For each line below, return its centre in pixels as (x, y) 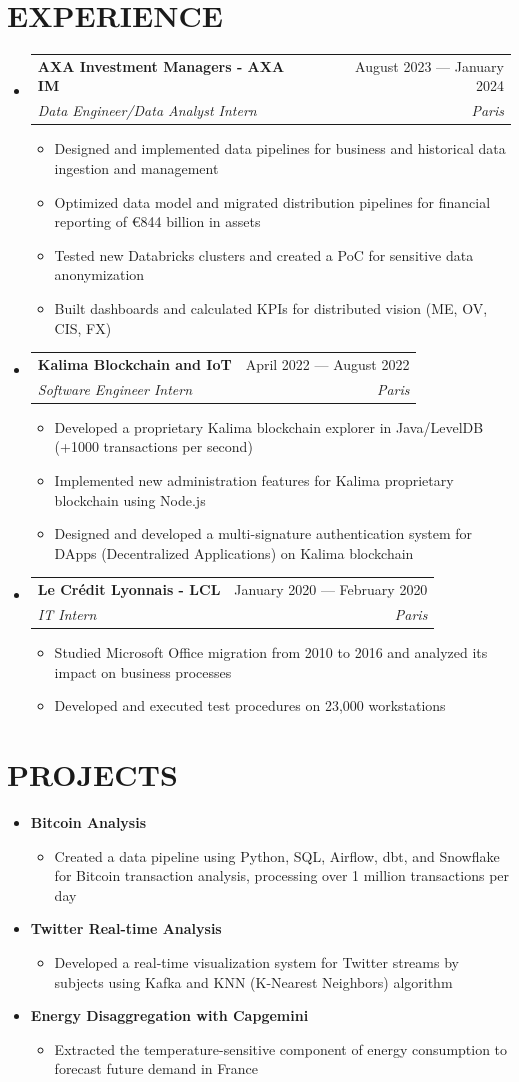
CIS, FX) (83, 327)
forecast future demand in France (156, 1068)
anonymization (99, 274)
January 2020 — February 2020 (331, 589)
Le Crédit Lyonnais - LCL (129, 589)
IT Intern (67, 614)
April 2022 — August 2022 (327, 363)
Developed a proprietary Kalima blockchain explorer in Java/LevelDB (269, 426)
